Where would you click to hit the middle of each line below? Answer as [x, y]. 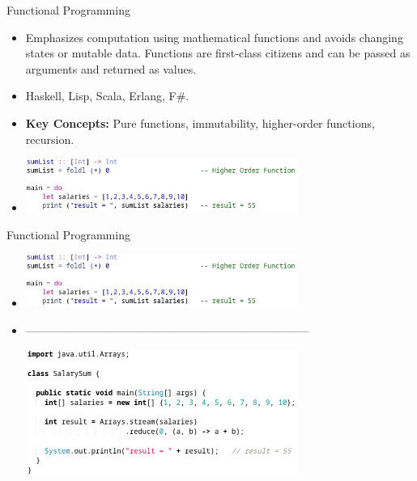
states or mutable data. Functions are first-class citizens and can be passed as [218, 53]
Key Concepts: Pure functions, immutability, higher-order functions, [200, 122]
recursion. [50, 139]
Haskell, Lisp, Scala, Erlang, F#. [107, 96]
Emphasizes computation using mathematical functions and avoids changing [214, 37]
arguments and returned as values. [111, 68]
